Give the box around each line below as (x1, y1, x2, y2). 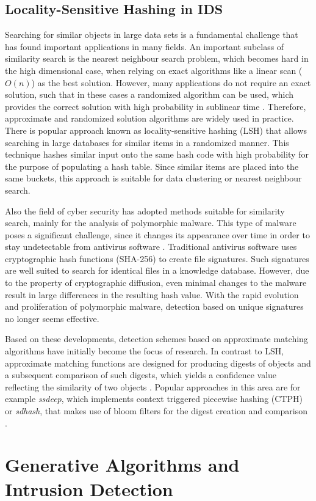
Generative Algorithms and (5, 452, 240, 477)
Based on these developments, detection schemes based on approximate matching (5, 332, 308, 345)
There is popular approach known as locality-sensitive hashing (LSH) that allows (5, 123, 307, 136)
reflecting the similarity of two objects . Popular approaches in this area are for (5, 380, 301, 393)
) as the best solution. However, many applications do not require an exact (31, 76, 311, 89)
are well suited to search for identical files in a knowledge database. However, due (5, 264, 309, 277)
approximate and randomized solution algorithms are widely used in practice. (5, 112, 294, 125)
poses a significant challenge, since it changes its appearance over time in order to (5, 228, 310, 241)
